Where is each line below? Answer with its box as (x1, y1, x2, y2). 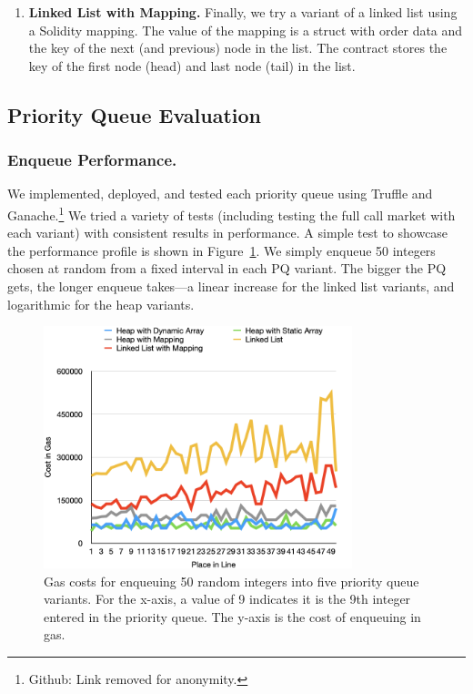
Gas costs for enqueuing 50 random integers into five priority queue (44, 571, 419, 590)
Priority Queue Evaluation (7, 100, 262, 128)
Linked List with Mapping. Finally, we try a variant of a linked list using (28, 3, 458, 21)
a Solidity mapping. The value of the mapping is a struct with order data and (28, 20, 463, 39)
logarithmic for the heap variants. (7, 294, 195, 313)
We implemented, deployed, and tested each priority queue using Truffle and (7, 184, 433, 203)
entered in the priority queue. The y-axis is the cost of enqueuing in (44, 607, 421, 626)
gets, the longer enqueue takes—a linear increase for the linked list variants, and (7, 277, 455, 295)
